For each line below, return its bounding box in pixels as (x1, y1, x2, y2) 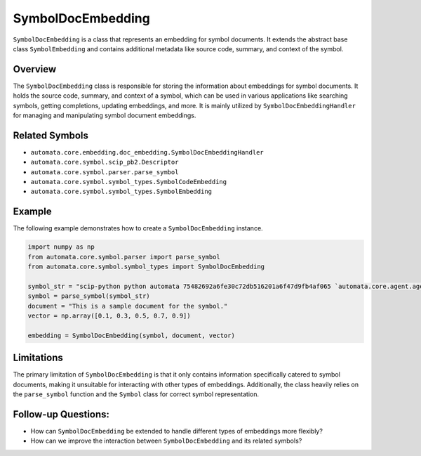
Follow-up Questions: (13, 408, 110, 420)
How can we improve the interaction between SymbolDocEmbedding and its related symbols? (30, 436, 302, 445)
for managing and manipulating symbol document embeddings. (13, 111, 196, 119)
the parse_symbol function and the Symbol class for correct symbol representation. (13, 390, 260, 398)
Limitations (13, 352, 63, 364)
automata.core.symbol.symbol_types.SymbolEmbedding (30, 188, 213, 196)
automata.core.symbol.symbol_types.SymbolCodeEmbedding (30, 178, 227, 186)
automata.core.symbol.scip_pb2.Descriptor (30, 158, 179, 167)
